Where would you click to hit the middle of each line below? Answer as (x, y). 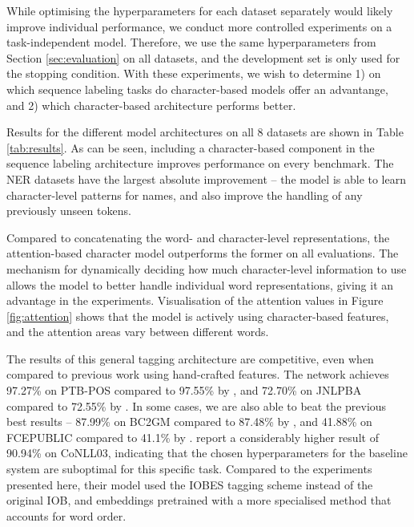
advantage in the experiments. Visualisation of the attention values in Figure (195, 300)
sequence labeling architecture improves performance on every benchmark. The (200, 163)
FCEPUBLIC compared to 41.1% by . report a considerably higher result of (193, 437)
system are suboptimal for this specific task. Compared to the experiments (189, 469)
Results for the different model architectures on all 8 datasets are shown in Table (205, 132)
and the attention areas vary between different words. (138, 332)
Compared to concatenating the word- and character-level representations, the (198, 237)
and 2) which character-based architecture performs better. (151, 105)
